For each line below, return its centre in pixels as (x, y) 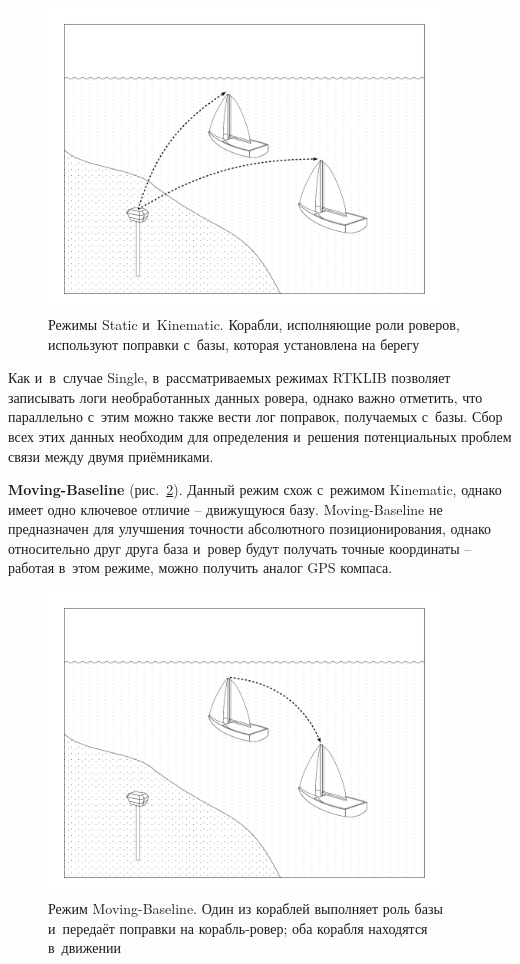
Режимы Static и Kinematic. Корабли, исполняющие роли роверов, (254, 323)
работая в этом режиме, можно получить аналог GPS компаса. (200, 567)
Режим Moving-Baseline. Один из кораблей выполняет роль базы (245, 908)
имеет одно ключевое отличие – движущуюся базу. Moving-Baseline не (225, 508)
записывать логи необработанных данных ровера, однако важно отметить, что (245, 396)
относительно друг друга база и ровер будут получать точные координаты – (240, 547)
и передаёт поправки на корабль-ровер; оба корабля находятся (238, 927)
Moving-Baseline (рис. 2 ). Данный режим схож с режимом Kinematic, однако (255, 489)
